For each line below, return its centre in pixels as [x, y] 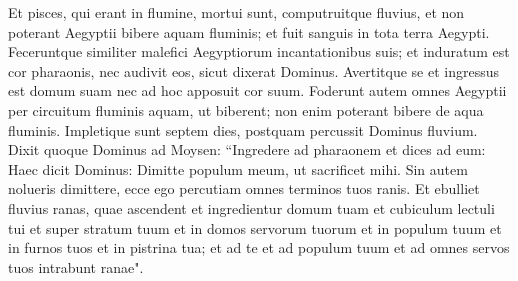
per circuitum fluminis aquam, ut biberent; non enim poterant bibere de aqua [246, 109]
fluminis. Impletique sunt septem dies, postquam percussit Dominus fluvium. [243, 129]
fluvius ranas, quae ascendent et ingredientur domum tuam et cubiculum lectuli [251, 207]
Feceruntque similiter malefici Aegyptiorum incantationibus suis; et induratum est [259, 51]
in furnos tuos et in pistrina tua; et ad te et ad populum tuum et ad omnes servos [259, 247]
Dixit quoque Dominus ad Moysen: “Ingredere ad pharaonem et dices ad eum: [247, 149]
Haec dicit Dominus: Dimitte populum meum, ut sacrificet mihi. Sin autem [238, 168]
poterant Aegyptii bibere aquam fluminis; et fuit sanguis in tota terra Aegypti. [249, 31]
